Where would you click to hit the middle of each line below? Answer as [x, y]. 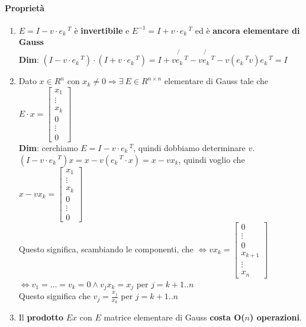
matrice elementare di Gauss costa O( [174, 317]
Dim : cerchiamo [48, 147]
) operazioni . [276, 317]
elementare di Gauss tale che [216, 81]
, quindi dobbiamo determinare [189, 147]
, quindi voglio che [212, 159]
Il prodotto [41, 317]
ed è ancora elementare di [247, 30]
